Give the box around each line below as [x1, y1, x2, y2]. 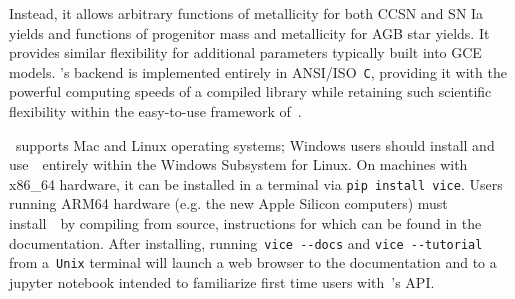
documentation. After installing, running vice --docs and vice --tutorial [9, 232, 483, 253]
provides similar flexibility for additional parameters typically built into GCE [9, 42, 482, 63]
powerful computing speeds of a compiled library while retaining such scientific [9, 81, 492, 102]
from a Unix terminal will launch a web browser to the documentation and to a [9, 252, 497, 273]
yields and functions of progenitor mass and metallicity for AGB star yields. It [9, 22, 490, 43]
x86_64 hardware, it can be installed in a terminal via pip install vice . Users [9, 173, 503, 194]
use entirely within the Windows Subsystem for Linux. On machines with [9, 154, 468, 175]
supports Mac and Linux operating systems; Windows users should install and [15, 134, 495, 155]
